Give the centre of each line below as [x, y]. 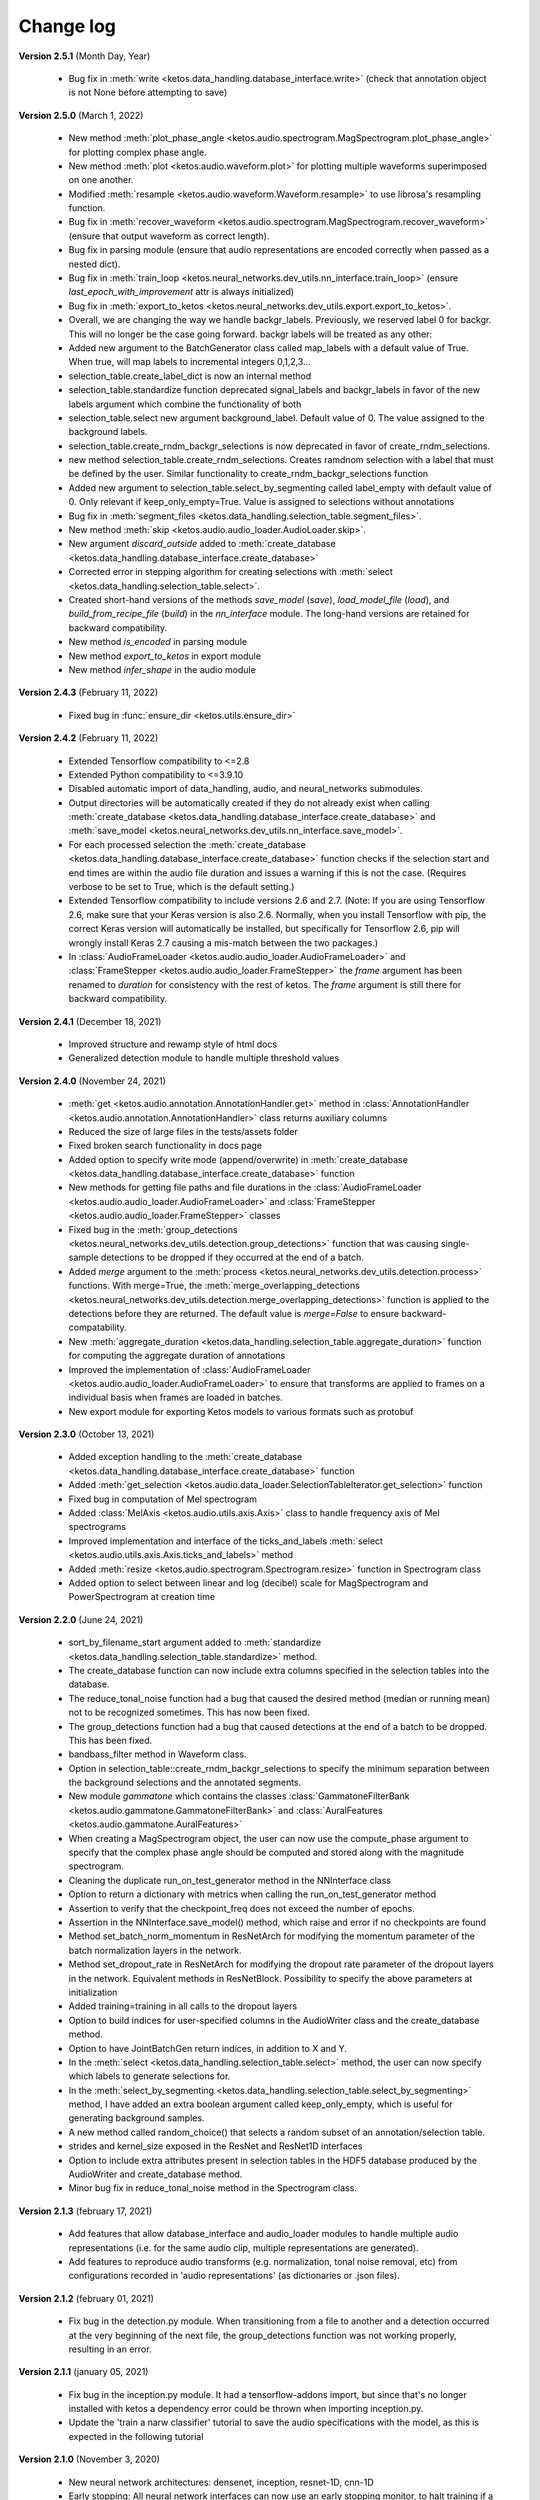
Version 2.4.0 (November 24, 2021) [92, 1081]
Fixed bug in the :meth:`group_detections [153, 1229]
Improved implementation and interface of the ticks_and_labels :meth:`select [226, 1541]
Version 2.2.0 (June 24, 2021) [81, 1619]
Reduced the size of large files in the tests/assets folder [183, 1131]
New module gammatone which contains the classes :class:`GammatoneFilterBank [239, 1796]
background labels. [108, 432]
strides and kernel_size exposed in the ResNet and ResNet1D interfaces [215, 2146]
